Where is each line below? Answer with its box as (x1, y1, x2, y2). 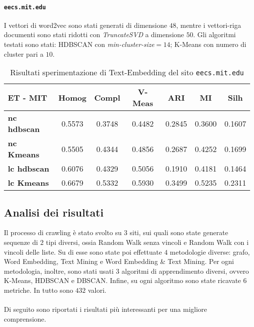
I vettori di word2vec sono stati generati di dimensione (4, 20, 167, 30)
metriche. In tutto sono (4, 285, 73, 295)
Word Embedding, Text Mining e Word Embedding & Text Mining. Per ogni (4, 256, 234, 266)
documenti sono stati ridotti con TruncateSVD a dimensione (4, 29, 184, 40)
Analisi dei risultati (4, 204, 104, 219)
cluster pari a (4, 48, 44, 59)
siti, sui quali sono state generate (129, 227, 228, 238)
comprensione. (4, 313, 46, 324)
